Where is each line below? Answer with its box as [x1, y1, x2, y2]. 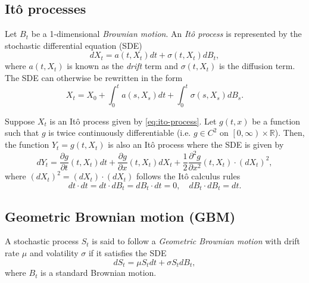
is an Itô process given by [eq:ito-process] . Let [49, 114, 217, 127]
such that [5, 126, 39, 139]
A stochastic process [5, 235, 79, 247]
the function [5, 138, 49, 151]
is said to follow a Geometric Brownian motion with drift [92, 235, 301, 247]
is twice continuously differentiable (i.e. [48, 126, 191, 139]
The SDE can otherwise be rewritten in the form [5, 71, 183, 83]
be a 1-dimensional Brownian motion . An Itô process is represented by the [31, 27, 302, 40]
